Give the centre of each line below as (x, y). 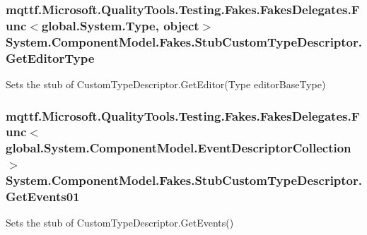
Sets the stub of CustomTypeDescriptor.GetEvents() (120, 223)
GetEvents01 (43, 197)
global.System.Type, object (120, 25)
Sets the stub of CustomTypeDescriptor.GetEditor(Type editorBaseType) (166, 84)
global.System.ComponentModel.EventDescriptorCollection (179, 148)
